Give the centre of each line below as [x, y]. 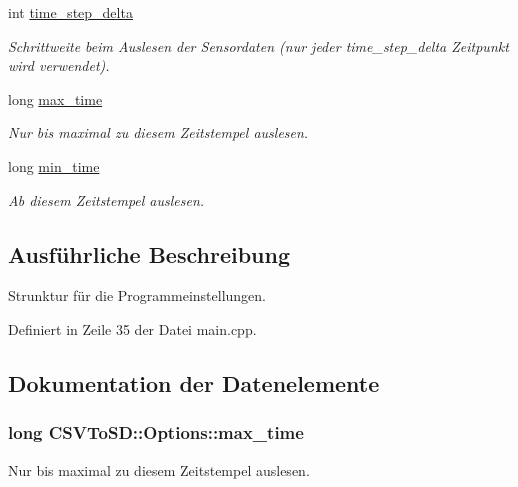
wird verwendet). [59, 65]
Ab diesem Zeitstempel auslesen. [106, 199]
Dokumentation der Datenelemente [194, 382]
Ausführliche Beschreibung [149, 253]
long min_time [54, 165]
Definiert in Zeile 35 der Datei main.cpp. [132, 328]
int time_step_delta [70, 12]
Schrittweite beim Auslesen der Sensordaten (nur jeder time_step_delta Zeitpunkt [258, 45]
